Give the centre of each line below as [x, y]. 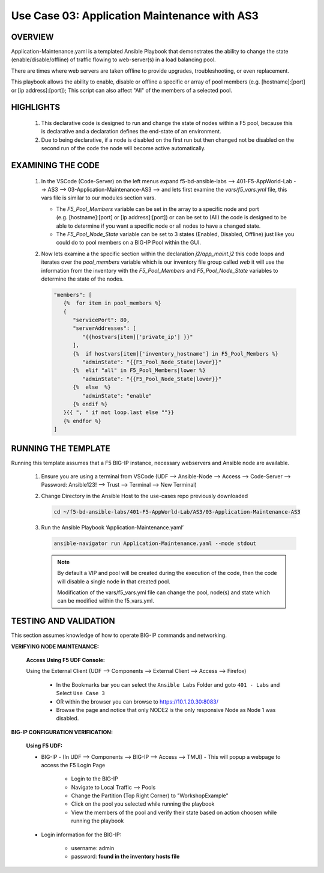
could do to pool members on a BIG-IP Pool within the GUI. [128, 243]
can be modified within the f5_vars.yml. [106, 601]
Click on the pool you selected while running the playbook [143, 804]
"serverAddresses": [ [104, 328]
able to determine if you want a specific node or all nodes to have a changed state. [158, 226]
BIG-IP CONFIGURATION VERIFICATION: [62, 732]
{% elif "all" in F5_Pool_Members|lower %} [139, 370]
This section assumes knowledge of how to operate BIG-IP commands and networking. [119, 635]
